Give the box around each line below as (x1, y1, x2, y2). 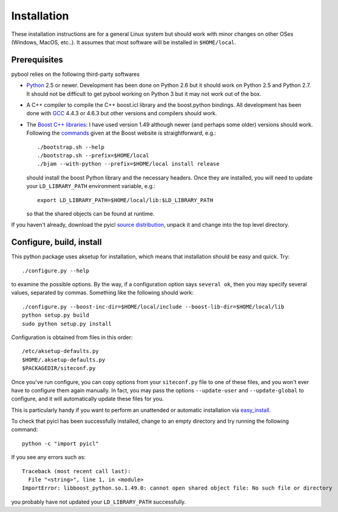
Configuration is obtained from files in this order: (11, 334, 133, 341)
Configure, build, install (11, 237, 103, 248)
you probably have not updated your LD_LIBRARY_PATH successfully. (11, 498, 186, 505)
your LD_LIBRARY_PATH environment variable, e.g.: (26, 183, 156, 190)
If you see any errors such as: (11, 454, 86, 461)
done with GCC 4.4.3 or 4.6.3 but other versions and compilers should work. (26, 110, 217, 117)
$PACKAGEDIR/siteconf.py (22, 365, 96, 372)
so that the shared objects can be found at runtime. (26, 210, 155, 217)
